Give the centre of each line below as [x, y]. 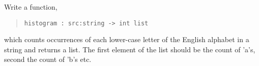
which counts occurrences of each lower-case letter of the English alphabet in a [127, 39]
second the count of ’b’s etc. [48, 59]
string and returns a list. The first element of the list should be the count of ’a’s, [130, 49]
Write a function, [31, 7]
